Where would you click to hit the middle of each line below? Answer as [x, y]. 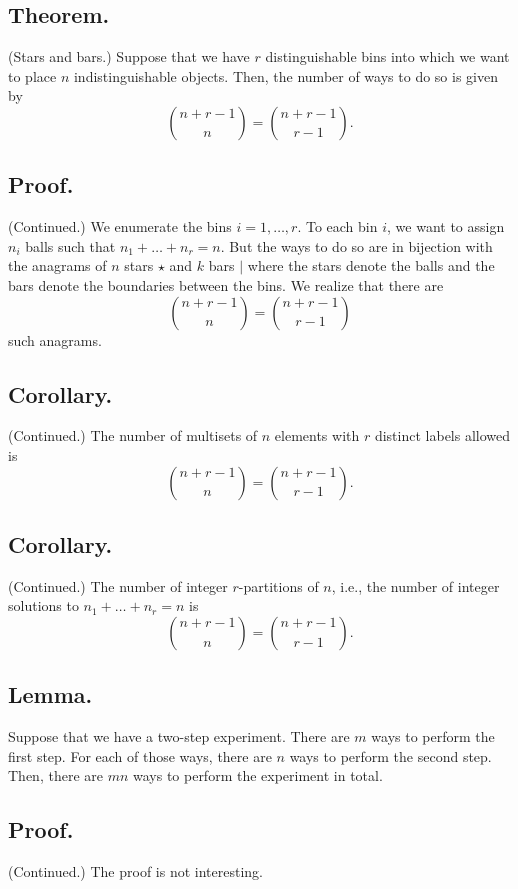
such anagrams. [55, 339]
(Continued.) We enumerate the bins [120, 226]
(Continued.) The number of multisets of [133, 435]
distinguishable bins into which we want [387, 56]
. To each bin [337, 226]
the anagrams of [57, 265]
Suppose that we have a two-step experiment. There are [179, 736]
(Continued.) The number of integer [118, 585]
